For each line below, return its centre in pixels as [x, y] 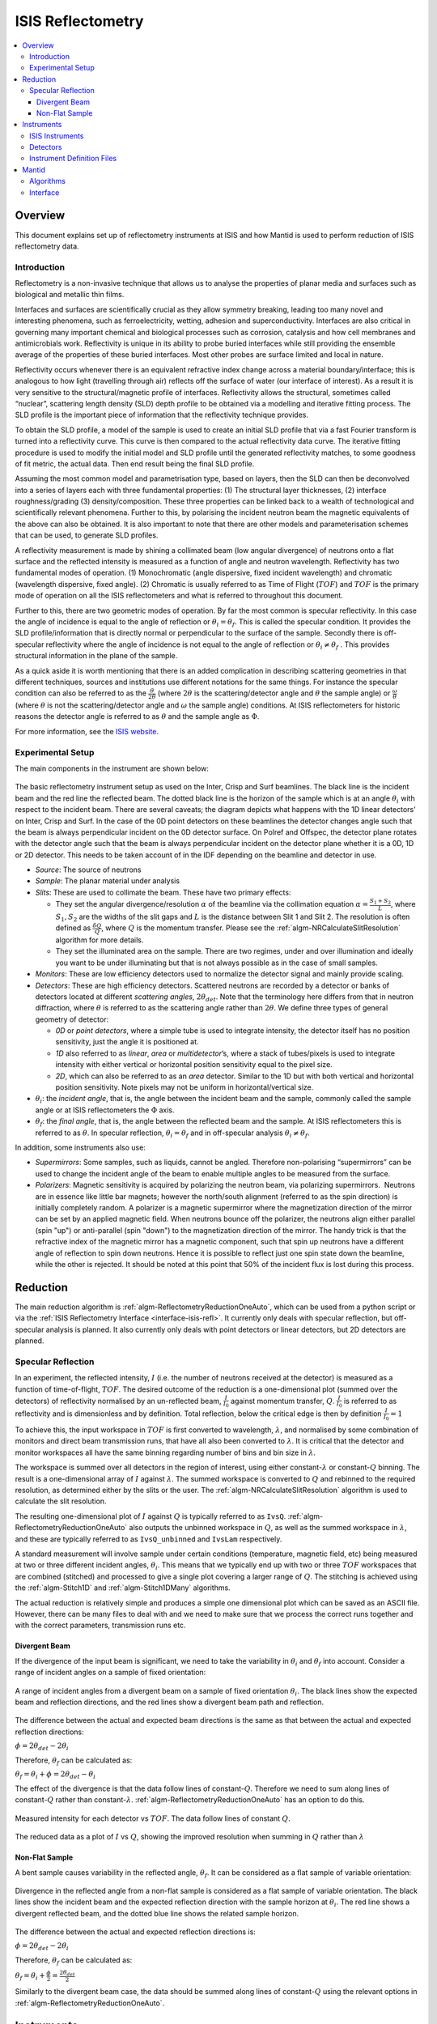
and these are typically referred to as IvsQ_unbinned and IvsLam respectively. [148, 1539]
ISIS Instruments [57, 136]
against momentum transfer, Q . [283, 1401]
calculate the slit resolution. [61, 1501]
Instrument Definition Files [73, 159]
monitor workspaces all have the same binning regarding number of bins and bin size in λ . [165, 1452]
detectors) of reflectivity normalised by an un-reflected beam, [118, 1401]
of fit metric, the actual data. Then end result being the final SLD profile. [135, 463]
